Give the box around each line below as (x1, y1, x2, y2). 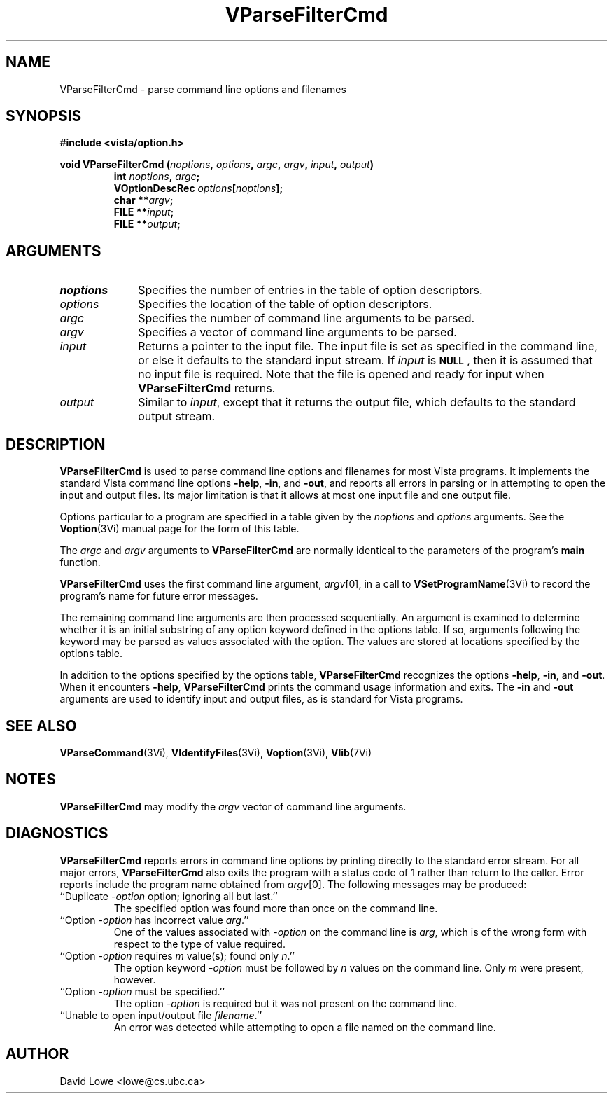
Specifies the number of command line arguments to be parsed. (138, 311, 475, 326)
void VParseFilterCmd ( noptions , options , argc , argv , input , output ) (59, 158, 374, 171)
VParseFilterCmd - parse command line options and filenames (59, 83, 346, 95)
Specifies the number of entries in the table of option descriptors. (138, 283, 483, 298)
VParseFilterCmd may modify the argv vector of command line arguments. (59, 800, 407, 813)
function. (59, 556, 101, 569)
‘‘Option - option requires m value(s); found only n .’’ (59, 949, 295, 962)
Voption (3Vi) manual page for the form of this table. (59, 523, 300, 535)
